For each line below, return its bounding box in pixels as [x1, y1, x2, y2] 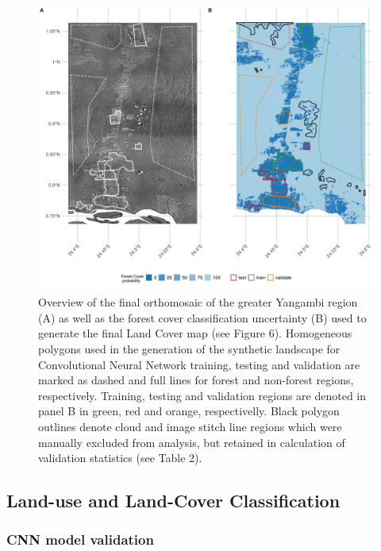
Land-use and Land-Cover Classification [6, 488, 341, 513]
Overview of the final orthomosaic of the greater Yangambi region [38, 294, 358, 310]
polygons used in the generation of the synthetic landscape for [38, 340, 341, 356]
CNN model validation [6, 530, 154, 549]
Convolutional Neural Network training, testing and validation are [38, 356, 360, 372]
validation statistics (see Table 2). [38, 449, 202, 466]
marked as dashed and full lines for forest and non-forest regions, [38, 372, 354, 388]
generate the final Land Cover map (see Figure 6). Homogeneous [38, 325, 352, 341]
